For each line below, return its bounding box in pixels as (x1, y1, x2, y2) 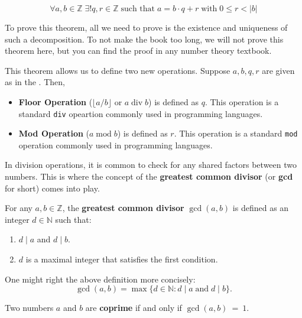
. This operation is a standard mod (174, 127, 298, 139)
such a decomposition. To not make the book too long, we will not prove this (5, 33, 284, 45)
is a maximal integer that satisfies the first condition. (25, 253, 218, 265)
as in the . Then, (5, 76, 65, 88)
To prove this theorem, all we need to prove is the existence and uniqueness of (5, 21, 288, 33)
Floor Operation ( (18, 95, 93, 108)
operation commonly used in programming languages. (18, 138, 213, 151)
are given (262, 64, 295, 76)
